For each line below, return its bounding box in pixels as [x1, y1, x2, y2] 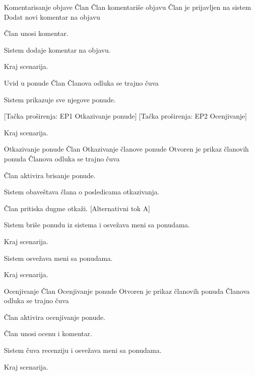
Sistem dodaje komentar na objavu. [4, 44, 111, 55]
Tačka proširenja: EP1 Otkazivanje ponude [5, 111, 135, 121]
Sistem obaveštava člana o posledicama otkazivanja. [4, 187, 160, 197]
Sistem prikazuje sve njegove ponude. [4, 94, 116, 104]
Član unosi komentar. [4, 28, 69, 38]
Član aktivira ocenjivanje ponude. [4, 312, 106, 322]
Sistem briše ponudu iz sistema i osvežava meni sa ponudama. [4, 219, 190, 230]
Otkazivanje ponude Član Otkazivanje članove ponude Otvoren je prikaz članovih [4, 144, 249, 154]
